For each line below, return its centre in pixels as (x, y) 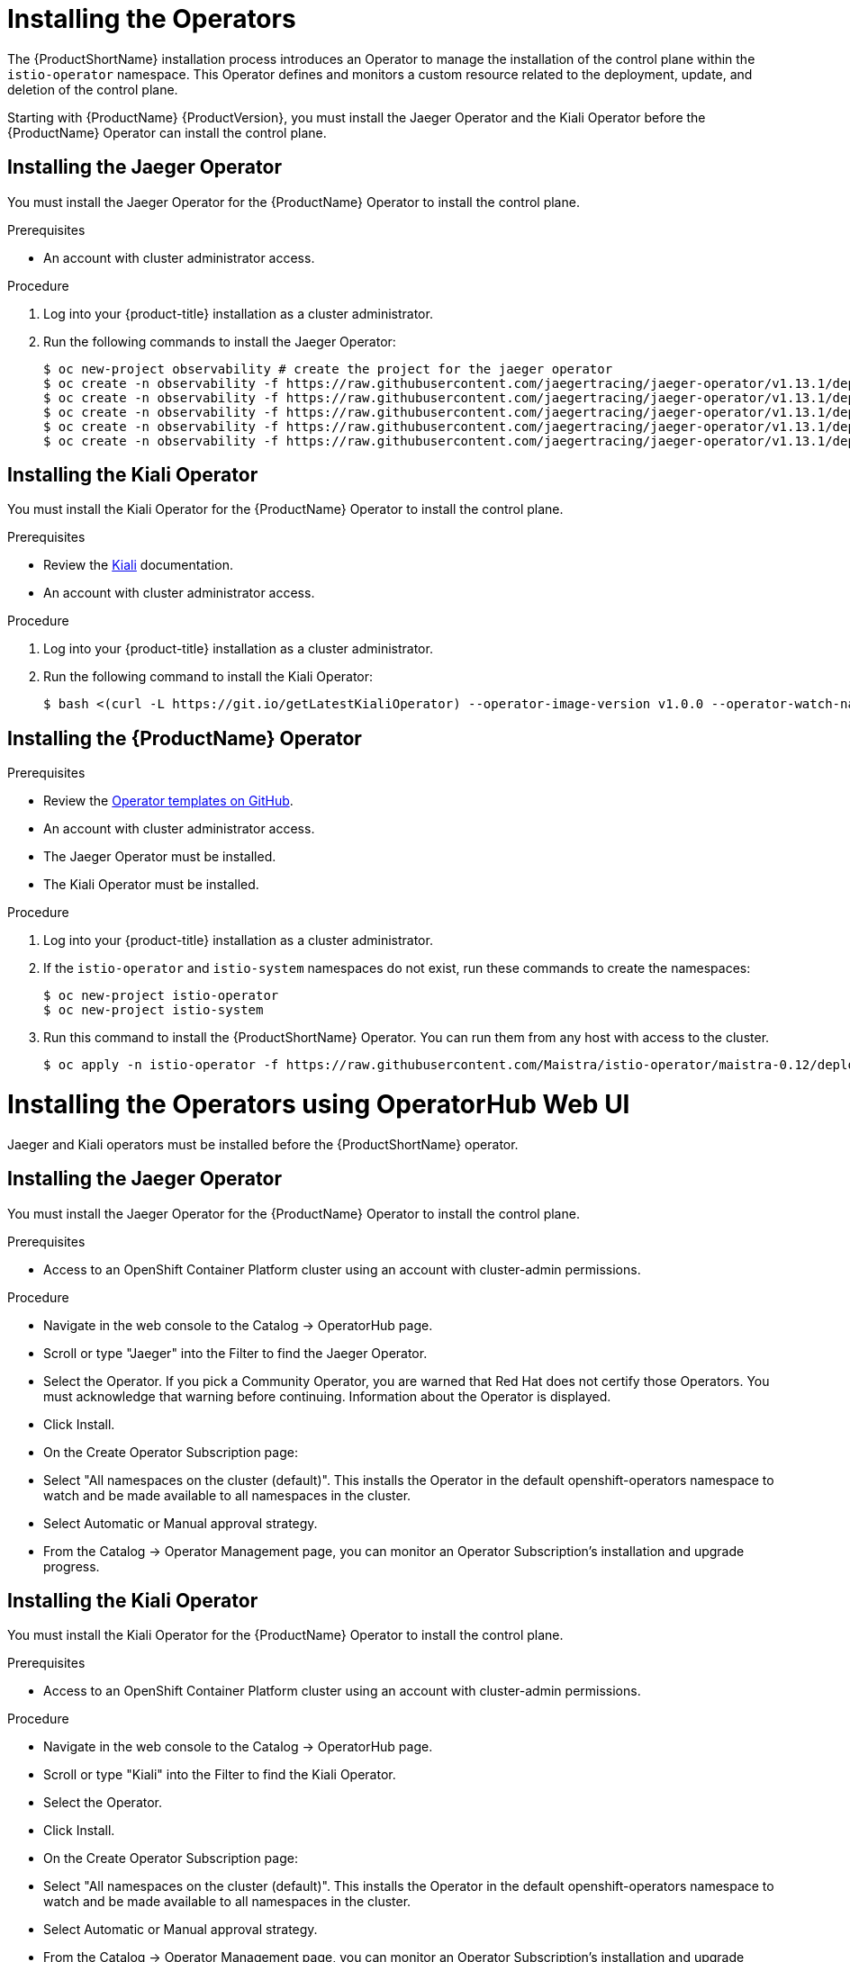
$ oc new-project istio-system (154, 1010)
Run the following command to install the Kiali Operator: (208, 677)
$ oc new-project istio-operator (161, 996)
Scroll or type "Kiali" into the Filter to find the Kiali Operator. (220, 1775)
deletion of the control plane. (93, 89)
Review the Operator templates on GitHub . (168, 801)
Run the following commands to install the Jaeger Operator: (220, 341)
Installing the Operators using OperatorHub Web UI (319, 1105)
